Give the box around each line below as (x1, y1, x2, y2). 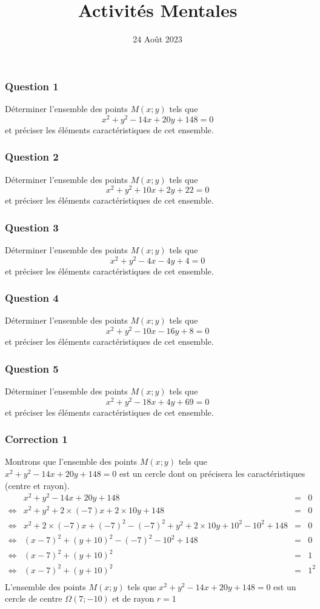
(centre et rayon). (5, 479, 70, 491)
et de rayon (112, 592, 155, 605)
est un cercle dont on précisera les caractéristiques (119, 467, 305, 480)
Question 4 (5, 290, 59, 305)
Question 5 (5, 361, 59, 376)
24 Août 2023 (133, 33, 182, 45)
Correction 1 (5, 431, 68, 447)
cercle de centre (5, 592, 62, 605)
